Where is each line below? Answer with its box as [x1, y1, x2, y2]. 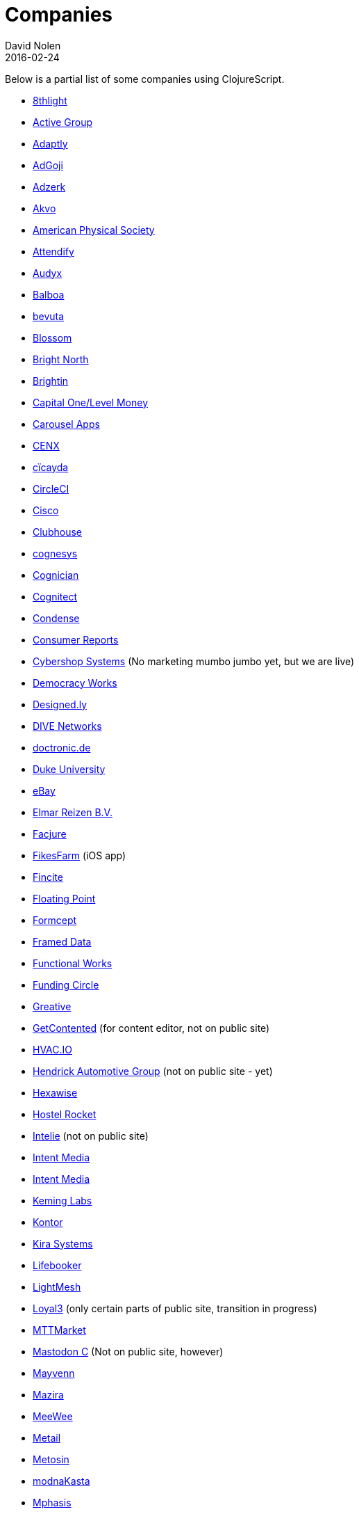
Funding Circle [33, 978, 99, 991]
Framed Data [33, 935, 92, 948]
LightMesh [33, 1280, 81, 1293]
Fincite [33, 870, 63, 883]
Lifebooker [33, 1259, 82, 1271]
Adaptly [33, 137, 68, 150]
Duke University [33, 763, 106, 775]
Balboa [33, 288, 65, 301]
